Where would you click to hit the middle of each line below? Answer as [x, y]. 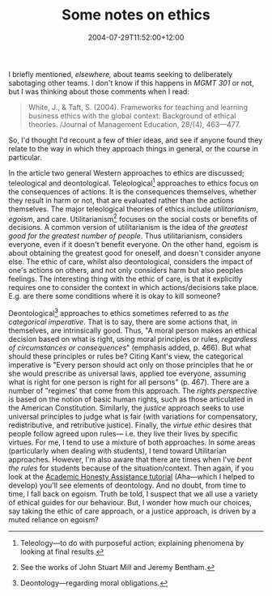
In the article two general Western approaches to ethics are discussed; [126, 172]
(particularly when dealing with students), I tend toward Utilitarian [117, 450]
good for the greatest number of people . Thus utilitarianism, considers [125, 236]
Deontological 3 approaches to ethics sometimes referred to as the [119, 312]
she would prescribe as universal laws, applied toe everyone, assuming [127, 373]
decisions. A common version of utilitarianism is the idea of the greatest [128, 228]
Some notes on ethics [136, 15]
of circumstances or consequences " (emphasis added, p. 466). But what [130, 347]
